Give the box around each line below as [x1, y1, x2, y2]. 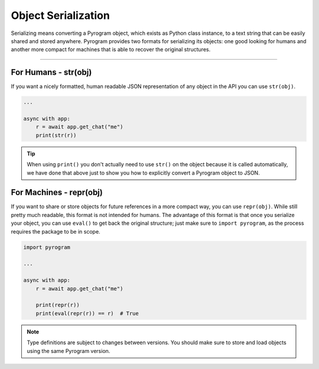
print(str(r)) [35, 132, 77, 138]
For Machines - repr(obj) [11, 187, 103, 198]
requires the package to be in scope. [11, 228, 100, 235]
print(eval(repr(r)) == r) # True [35, 310, 139, 316]
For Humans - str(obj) [11, 67, 92, 77]
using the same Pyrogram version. [27, 347, 110, 354]
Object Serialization [11, 9, 110, 22]
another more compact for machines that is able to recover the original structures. [11, 46, 211, 53]
